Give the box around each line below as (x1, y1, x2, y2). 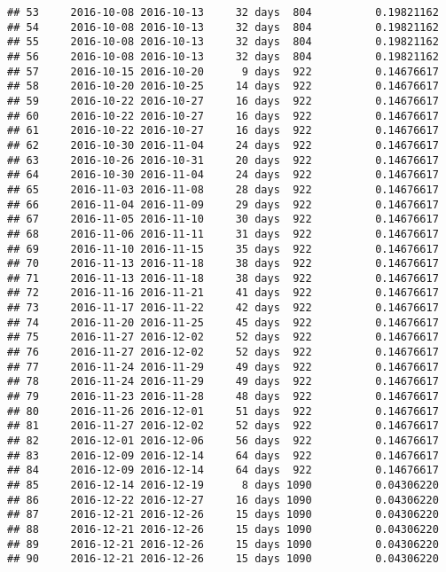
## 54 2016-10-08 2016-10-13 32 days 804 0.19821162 (7, 20, 439, 34)
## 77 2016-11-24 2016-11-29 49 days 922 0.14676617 (7, 360, 439, 373)
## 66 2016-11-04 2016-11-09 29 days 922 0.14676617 (7, 198, 439, 211)
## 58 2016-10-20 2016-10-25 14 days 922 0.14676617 (7, 80, 439, 93)
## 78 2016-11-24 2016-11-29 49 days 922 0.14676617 (7, 375, 439, 388)
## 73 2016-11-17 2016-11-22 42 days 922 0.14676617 (7, 302, 439, 315)
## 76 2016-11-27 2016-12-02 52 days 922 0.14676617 (7, 346, 439, 359)
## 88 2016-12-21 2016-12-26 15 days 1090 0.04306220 (7, 522, 439, 536)
